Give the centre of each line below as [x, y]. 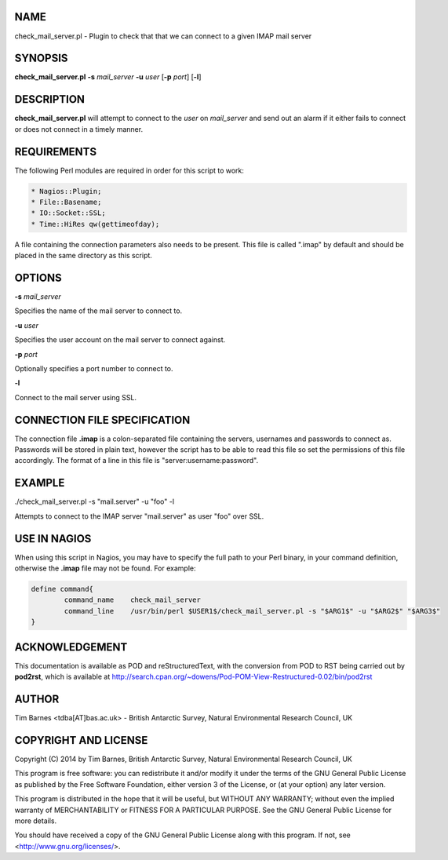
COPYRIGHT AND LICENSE [81, 740]
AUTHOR [37, 699]
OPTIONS [38, 277]
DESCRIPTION [50, 99]
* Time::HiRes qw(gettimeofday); [95, 224]
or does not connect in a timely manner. [79, 129]
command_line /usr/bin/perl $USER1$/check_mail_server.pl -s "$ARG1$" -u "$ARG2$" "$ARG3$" [252, 611]
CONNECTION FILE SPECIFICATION [102, 420]
